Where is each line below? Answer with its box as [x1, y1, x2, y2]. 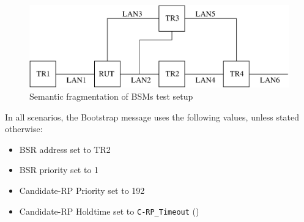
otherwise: [5, 122, 43, 135]
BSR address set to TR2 [19, 142, 111, 155]
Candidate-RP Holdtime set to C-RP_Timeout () [19, 204, 199, 217]
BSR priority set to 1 [19, 163, 99, 176]
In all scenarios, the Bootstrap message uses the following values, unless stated [5, 110, 299, 123]
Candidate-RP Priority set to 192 [19, 183, 145, 196]
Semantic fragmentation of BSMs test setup [29, 89, 193, 102]
